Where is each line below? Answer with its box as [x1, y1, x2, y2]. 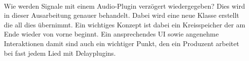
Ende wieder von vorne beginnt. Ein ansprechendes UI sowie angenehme [4, 29, 219, 39]
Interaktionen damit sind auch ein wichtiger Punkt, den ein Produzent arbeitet [4, 38, 239, 48]
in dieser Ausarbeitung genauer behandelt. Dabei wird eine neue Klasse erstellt [4, 10, 239, 20]
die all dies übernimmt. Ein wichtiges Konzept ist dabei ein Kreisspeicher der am [4, 19, 246, 29]
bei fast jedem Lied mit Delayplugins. [4, 48, 116, 58]
